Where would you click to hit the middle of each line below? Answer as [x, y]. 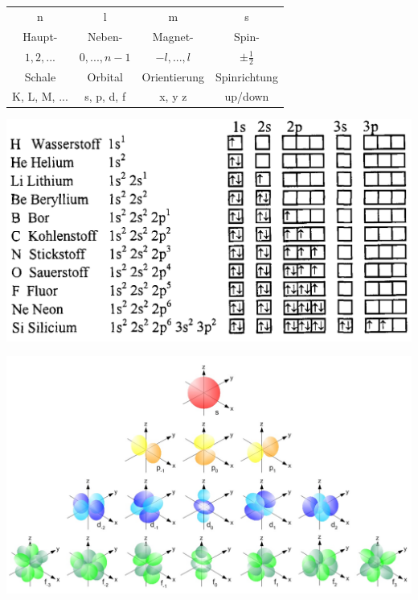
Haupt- [40, 36]
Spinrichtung [247, 76]
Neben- [105, 36]
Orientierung [173, 76]
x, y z [173, 96]
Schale [40, 76]
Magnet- [173, 36]
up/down [247, 96]
